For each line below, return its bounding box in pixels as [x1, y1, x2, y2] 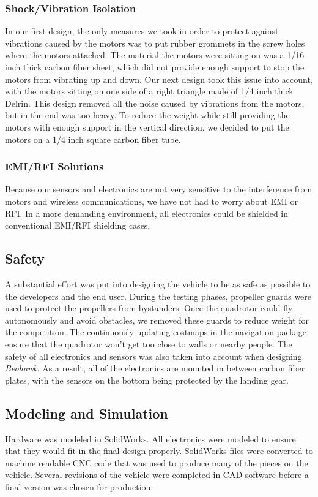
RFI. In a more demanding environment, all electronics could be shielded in [5, 207, 289, 219]
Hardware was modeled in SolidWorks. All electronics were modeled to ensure [5, 432, 296, 445]
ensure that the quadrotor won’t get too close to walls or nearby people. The [5, 337, 292, 350]
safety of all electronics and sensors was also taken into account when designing [5, 349, 302, 362]
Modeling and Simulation [5, 403, 168, 422]
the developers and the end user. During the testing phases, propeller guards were [5, 289, 312, 302]
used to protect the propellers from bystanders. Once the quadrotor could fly [5, 302, 293, 314]
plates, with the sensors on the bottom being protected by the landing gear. [5, 373, 289, 386]
